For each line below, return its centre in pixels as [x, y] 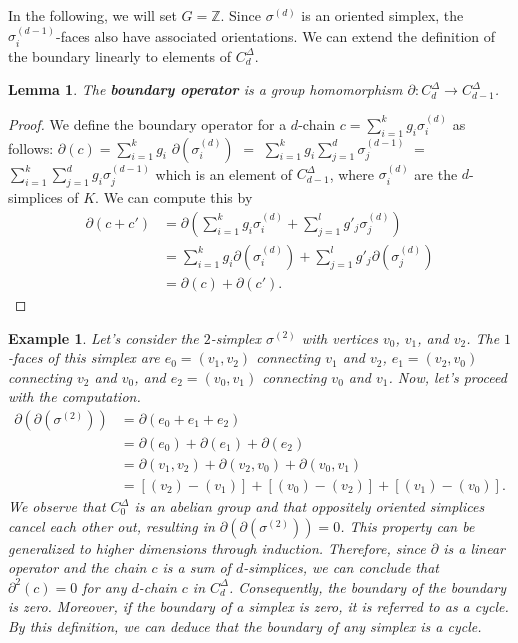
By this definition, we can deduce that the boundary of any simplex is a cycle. [245, 625]
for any [104, 586]
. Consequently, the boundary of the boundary [367, 586]
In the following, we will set [92, 15]
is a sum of [196, 567]
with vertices [339, 337]
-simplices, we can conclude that [341, 567]
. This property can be [407, 525]
